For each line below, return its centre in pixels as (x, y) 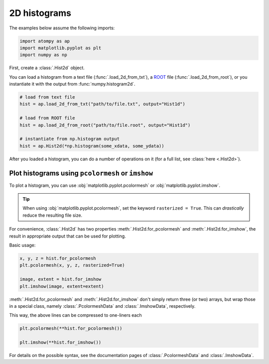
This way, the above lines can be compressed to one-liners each (75, 315)
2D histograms (40, 13)
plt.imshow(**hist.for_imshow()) (61, 343)
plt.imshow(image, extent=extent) (62, 286)
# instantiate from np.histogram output (69, 139)
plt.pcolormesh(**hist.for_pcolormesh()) (71, 328)
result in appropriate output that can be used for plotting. (68, 236)
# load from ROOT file (47, 118)
